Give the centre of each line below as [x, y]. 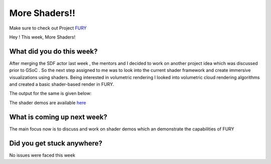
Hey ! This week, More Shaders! [42, 37]
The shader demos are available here [48, 102]
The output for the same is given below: [50, 93]
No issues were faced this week [42, 155]
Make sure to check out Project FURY [48, 28]
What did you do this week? [53, 51]
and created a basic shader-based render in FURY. [62, 84]
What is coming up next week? [58, 117]
